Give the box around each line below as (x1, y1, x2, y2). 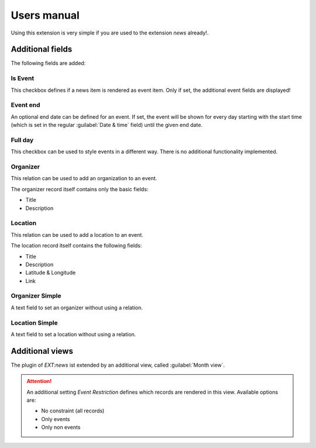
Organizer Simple (11, 292, 61, 300)
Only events (41, 415, 70, 422)
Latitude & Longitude (25, 269, 76, 276)
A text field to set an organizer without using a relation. (11, 304, 143, 311)
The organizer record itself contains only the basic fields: (11, 185, 149, 192)
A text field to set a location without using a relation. (11, 330, 136, 337)
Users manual (11, 9, 80, 22)
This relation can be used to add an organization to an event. (11, 175, 157, 182)
